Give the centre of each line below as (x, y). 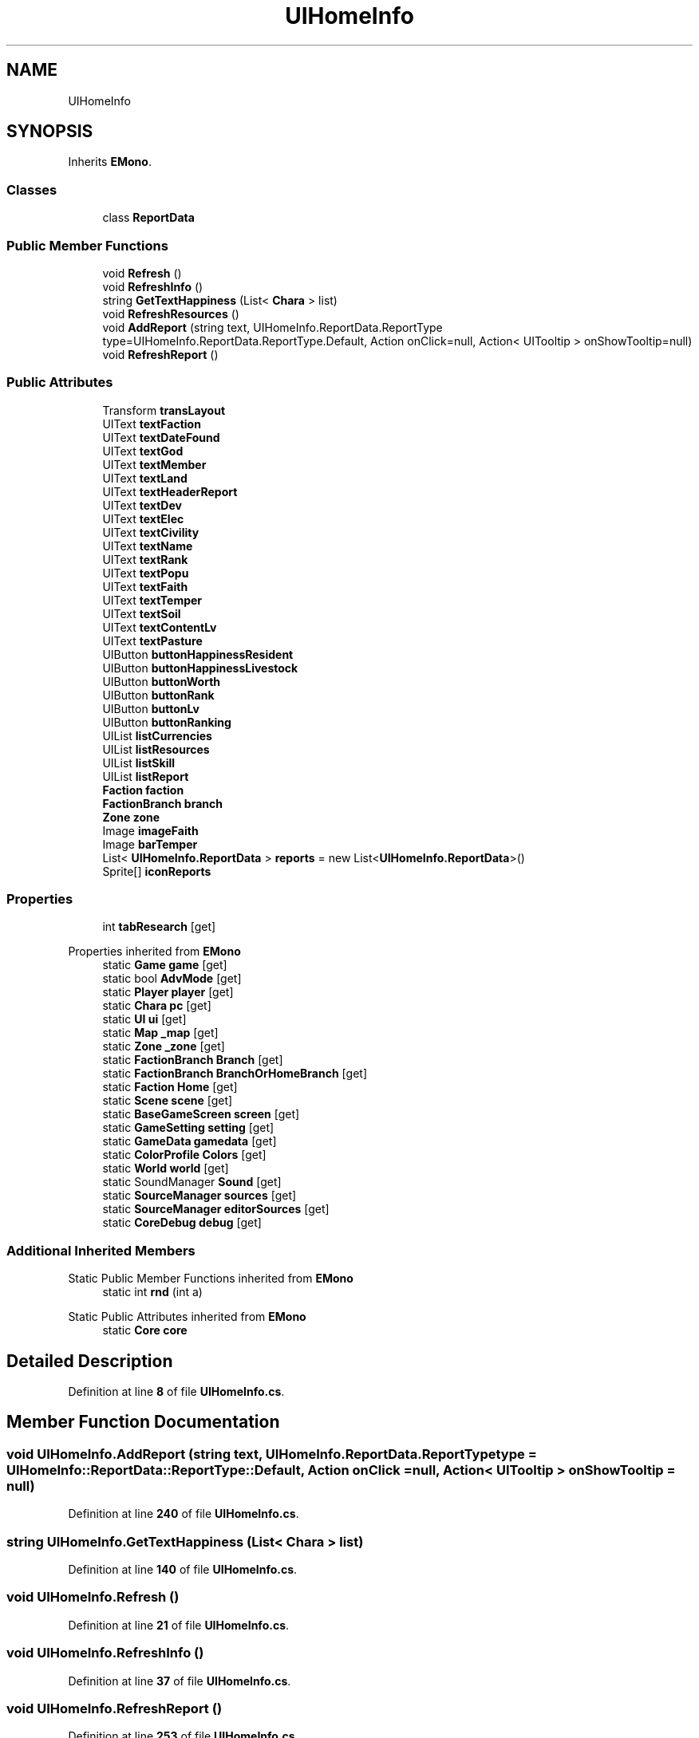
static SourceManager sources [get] (199, 1196)
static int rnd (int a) (152, 1292)
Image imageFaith (150, 830)
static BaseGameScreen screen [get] (201, 1114)
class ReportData (148, 218)
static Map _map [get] (160, 1033)
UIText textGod (143, 451)
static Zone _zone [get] (164, 1046)
